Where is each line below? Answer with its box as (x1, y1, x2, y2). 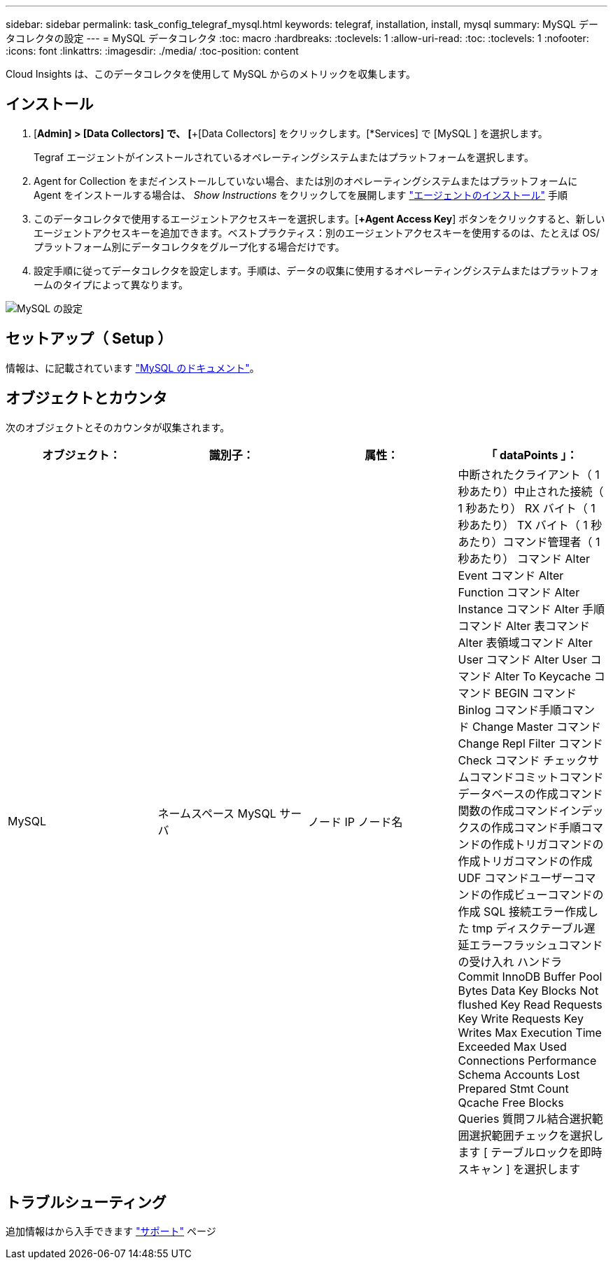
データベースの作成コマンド (458, 786, 603, 801)
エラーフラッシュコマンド (469, 937, 603, 952)
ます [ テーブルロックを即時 (458, 1145, 603, 1159)
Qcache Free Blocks (458, 1095, 564, 1110)
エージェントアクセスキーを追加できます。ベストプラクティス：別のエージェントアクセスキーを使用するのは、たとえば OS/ (34, 226, 600, 239)
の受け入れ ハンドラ (458, 954, 563, 969)
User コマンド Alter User (458, 652, 587, 666)
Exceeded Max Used (458, 1039, 567, 1054)
